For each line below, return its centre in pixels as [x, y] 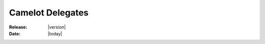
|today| [55, 33]
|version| [57, 27]
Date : [15, 33]
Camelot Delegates [49, 13]
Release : [18, 27]
